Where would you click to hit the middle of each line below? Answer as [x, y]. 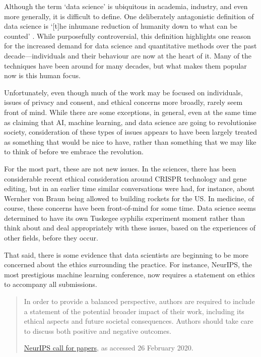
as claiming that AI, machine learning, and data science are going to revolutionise [130, 122]
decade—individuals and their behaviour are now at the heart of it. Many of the [128, 55]
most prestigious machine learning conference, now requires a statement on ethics [129, 274]
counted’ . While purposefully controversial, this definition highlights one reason [127, 36]
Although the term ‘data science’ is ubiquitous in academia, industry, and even [126, 6]
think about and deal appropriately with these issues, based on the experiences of [130, 228]
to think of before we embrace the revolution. [74, 152]
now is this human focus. [42, 75]
